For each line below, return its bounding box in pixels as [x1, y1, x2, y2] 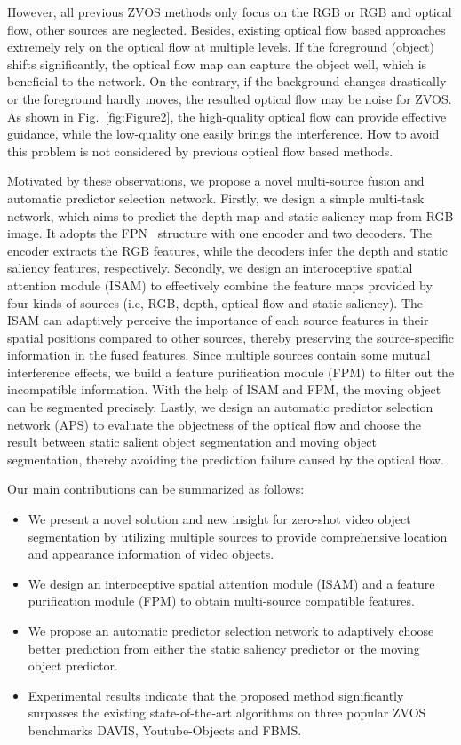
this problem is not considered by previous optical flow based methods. [7, 141, 393, 160]
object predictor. [28, 656, 119, 675]
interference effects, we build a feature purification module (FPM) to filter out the [7, 362, 455, 381]
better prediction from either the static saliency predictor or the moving [28, 638, 420, 657]
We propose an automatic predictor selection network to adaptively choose [28, 622, 434, 639]
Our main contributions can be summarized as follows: [7, 479, 305, 498]
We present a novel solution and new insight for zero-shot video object [28, 510, 411, 528]
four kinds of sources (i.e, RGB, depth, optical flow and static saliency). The [7, 293, 424, 312]
